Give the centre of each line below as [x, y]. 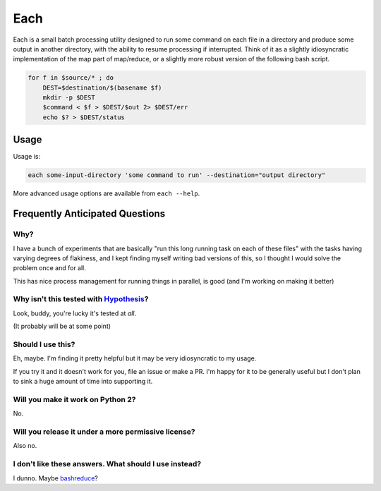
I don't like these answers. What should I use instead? [107, 464]
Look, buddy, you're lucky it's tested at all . [75, 313]
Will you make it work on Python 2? [74, 399]
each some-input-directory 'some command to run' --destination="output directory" [177, 175]
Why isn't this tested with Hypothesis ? [81, 299]
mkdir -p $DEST [69, 98]
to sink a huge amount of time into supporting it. [83, 382]
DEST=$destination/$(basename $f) [102, 87]
